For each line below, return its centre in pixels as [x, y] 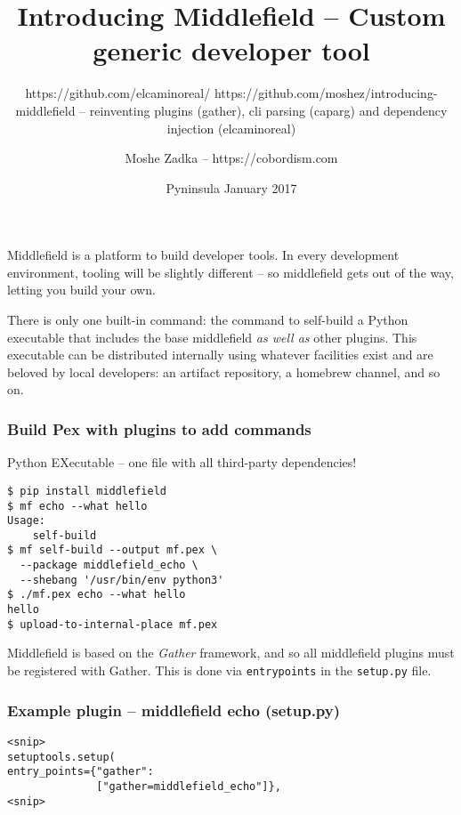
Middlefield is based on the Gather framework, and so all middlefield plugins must [231, 653]
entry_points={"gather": [81, 772]
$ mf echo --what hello [77, 506]
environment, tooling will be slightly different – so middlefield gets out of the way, [230, 272]
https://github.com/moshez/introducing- [326, 93]
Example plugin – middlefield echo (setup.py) [174, 710]
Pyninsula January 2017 [231, 187]
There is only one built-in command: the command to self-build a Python [208, 320]
